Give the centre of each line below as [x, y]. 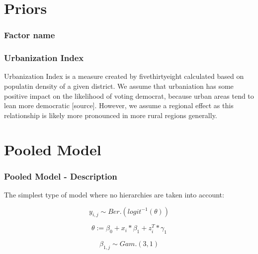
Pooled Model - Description [61, 176]
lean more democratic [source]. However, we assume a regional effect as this [119, 105]
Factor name [30, 35]
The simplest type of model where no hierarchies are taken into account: [114, 194]
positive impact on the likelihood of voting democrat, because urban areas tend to [129, 95]
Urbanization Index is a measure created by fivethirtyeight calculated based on [124, 76]
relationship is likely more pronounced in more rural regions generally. [111, 115]
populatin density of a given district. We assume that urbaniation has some [119, 86]
